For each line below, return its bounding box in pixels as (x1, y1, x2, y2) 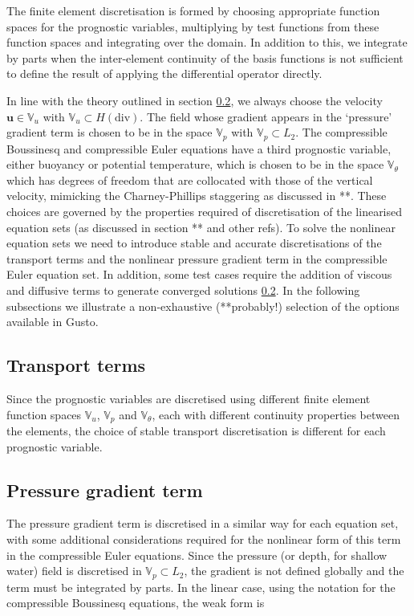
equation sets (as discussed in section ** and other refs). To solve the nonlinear (6, 218, 396, 235)
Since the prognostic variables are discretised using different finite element (6, 390, 371, 406)
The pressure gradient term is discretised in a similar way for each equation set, (6, 515, 399, 532)
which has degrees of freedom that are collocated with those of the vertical (6, 171, 373, 188)
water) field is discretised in (6, 562, 142, 579)
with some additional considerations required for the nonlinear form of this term (6, 530, 401, 547)
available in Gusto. (6, 313, 99, 330)
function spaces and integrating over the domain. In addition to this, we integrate (6, 34, 408, 51)
